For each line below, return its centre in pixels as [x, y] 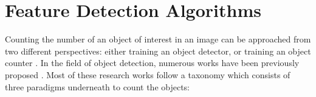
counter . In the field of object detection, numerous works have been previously [152, 63]
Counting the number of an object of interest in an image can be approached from [158, 39]
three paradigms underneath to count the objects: [98, 86]
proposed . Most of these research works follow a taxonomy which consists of [148, 74]
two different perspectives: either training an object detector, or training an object [158, 51]
